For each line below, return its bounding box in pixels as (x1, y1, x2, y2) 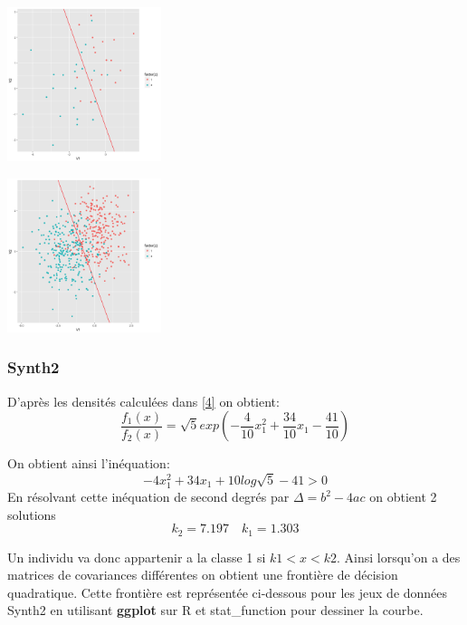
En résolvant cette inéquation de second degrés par (7, 487, 290, 506)
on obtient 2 (369, 487, 437, 506)
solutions (7, 505, 56, 524)
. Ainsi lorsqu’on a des (336, 547, 461, 566)
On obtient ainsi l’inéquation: (7, 454, 170, 473)
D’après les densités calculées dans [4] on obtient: (7, 391, 280, 410)
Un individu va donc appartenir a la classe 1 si (7, 547, 266, 566)
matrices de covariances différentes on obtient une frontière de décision (7, 565, 398, 584)
